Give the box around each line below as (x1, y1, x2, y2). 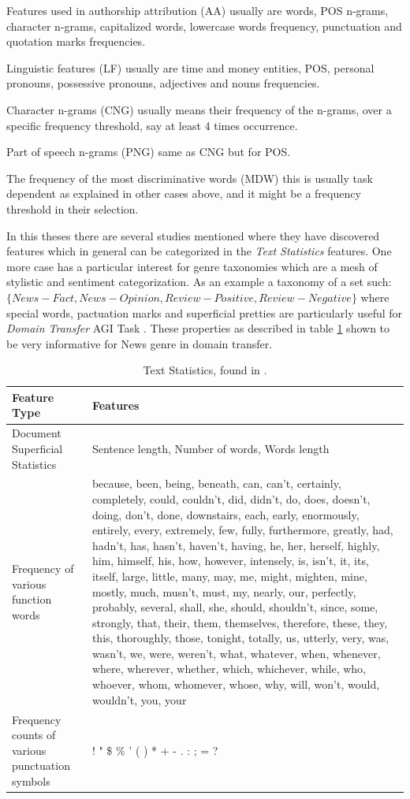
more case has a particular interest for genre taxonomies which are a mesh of (6, 258, 378, 274)
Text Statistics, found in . (143, 362, 267, 378)
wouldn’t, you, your (91, 691, 187, 708)
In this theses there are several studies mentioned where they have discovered (6, 227, 380, 243)
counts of (12, 727, 56, 743)
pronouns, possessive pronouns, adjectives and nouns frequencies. (6, 75, 320, 91)
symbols (12, 772, 50, 789)
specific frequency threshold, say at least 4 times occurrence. (6, 117, 298, 133)
